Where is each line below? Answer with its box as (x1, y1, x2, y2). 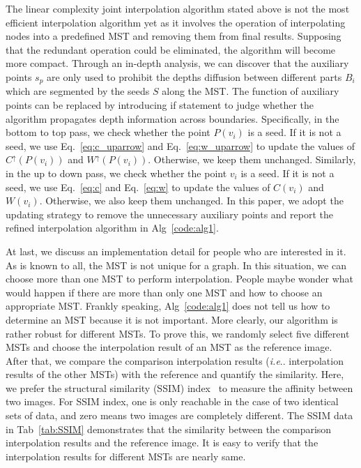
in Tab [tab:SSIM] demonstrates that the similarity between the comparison (6, 421, 332, 436)
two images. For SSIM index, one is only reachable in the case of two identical (6, 394, 339, 409)
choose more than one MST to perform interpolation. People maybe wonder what (6, 271, 354, 286)
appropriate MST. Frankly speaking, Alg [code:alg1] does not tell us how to (6, 299, 330, 313)
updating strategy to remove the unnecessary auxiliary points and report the (6, 206, 333, 221)
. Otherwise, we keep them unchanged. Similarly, (148, 152, 356, 167)
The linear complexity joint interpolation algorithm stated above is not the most (6, 1, 350, 15)
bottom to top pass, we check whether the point (6, 125, 210, 139)
